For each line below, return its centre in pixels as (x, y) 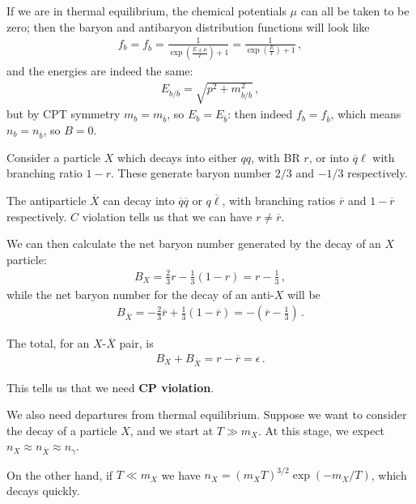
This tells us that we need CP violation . (110, 387)
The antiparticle (47, 200)
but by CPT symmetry (64, 114)
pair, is (136, 343)
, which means (366, 114)
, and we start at (172, 430)
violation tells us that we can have (167, 216)
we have (181, 474)
